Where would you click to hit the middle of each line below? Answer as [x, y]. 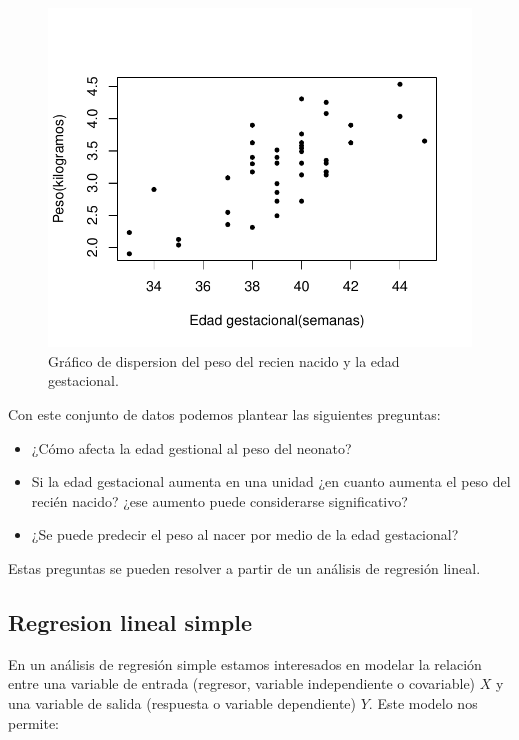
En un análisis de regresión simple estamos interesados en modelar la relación [245, 663]
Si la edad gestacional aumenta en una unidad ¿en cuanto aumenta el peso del [271, 481]
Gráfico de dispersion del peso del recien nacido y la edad [224, 360]
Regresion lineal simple [130, 621]
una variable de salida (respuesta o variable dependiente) [182, 702]
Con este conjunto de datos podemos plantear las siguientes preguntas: [224, 413]
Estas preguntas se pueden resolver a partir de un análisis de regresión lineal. [244, 567]
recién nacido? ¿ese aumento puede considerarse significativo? [219, 500]
